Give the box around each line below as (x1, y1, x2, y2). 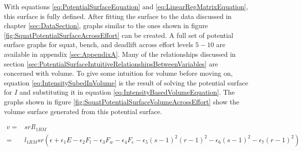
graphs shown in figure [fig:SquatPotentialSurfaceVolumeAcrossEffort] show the (4, 96, 240, 106)
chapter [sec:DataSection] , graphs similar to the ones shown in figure (4, 20, 208, 31)
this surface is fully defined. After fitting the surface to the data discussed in (4, 11, 232, 21)
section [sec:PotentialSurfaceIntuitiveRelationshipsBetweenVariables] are (4, 58, 218, 68)
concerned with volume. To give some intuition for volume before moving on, (4, 68, 233, 78)
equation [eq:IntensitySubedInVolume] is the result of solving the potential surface (4, 77, 249, 87)
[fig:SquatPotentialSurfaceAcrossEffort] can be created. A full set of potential (4, 30, 233, 40)
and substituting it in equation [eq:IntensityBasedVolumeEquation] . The (19, 87, 235, 97)
